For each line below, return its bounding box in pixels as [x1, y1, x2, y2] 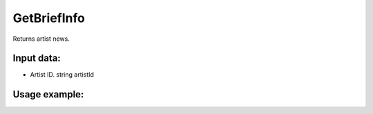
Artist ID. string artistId [30, 70, 95, 79]
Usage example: [12, 88, 84, 100]
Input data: [12, 53, 61, 64]
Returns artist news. [12, 35, 70, 43]
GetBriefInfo [12, 10, 86, 26]
